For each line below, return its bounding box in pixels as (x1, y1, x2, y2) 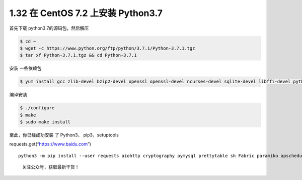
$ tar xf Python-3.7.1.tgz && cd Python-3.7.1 (20, 53, 137, 58)
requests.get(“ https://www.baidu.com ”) (9, 141, 92, 147)
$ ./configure (20, 105, 55, 111)
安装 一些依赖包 (9, 65, 42, 71)
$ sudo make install (20, 119, 70, 125)
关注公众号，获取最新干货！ (22, 164, 80, 170)
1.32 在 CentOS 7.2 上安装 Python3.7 (9, 8, 163, 19)
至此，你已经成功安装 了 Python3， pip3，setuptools (9, 132, 119, 138)
